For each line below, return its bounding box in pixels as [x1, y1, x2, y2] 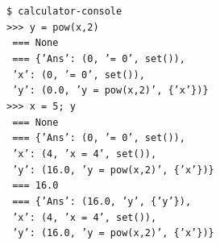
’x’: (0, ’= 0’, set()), [12, 69, 145, 81]
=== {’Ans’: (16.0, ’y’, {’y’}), [12, 195, 192, 207]
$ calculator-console [6, 6, 122, 17]
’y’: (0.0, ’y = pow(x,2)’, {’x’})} [12, 85, 209, 97]
